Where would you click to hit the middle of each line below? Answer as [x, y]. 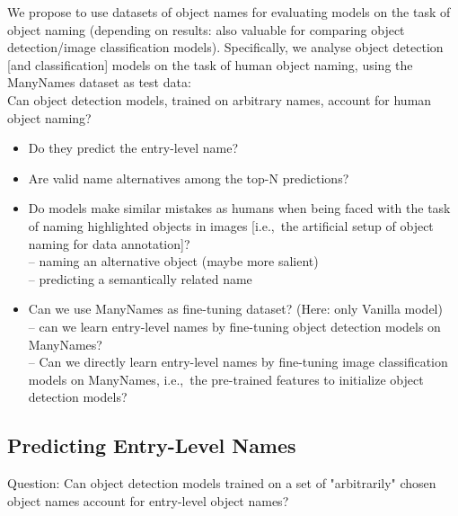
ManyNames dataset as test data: [99, 82]
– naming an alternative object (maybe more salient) [173, 261]
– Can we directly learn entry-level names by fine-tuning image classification [238, 362]
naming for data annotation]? [109, 243]
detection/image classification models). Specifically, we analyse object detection [225, 47]
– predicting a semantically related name [140, 278]
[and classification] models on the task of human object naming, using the [210, 64]
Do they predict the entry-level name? [133, 148]
